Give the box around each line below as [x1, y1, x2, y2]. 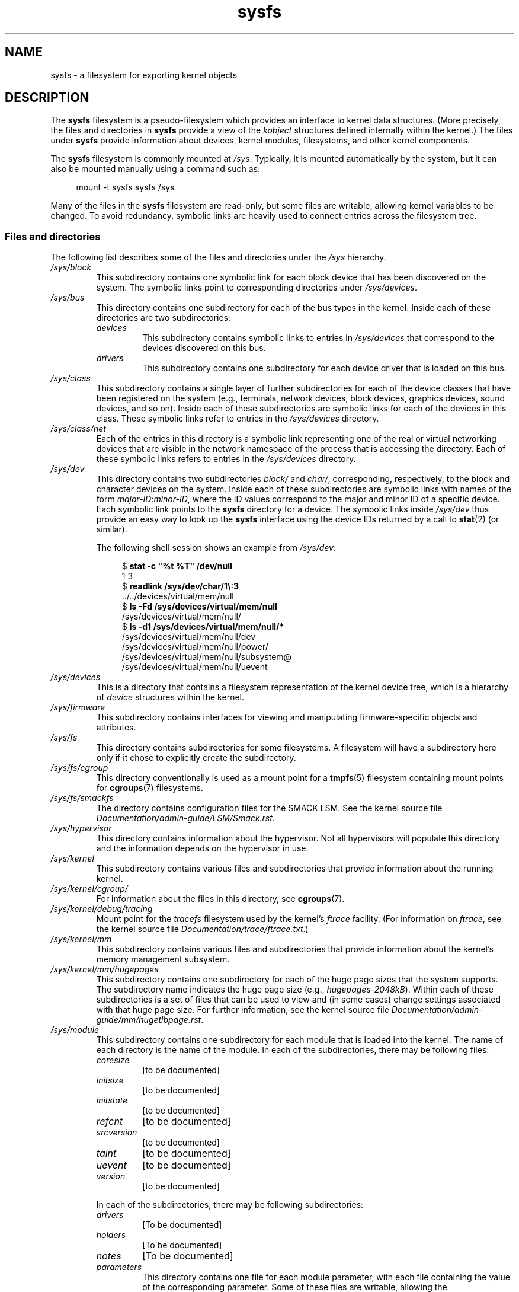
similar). [96, 524, 127, 535]
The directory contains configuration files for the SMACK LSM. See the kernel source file [96, 803, 443, 814]
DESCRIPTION [5, 90, 89, 106]
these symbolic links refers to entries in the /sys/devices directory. [96, 454, 356, 464]
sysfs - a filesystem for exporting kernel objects [50, 69, 238, 80]
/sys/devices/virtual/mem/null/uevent [121, 662, 268, 672]
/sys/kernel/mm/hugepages [50, 964, 159, 975]
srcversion [96, 1127, 137, 1138]
